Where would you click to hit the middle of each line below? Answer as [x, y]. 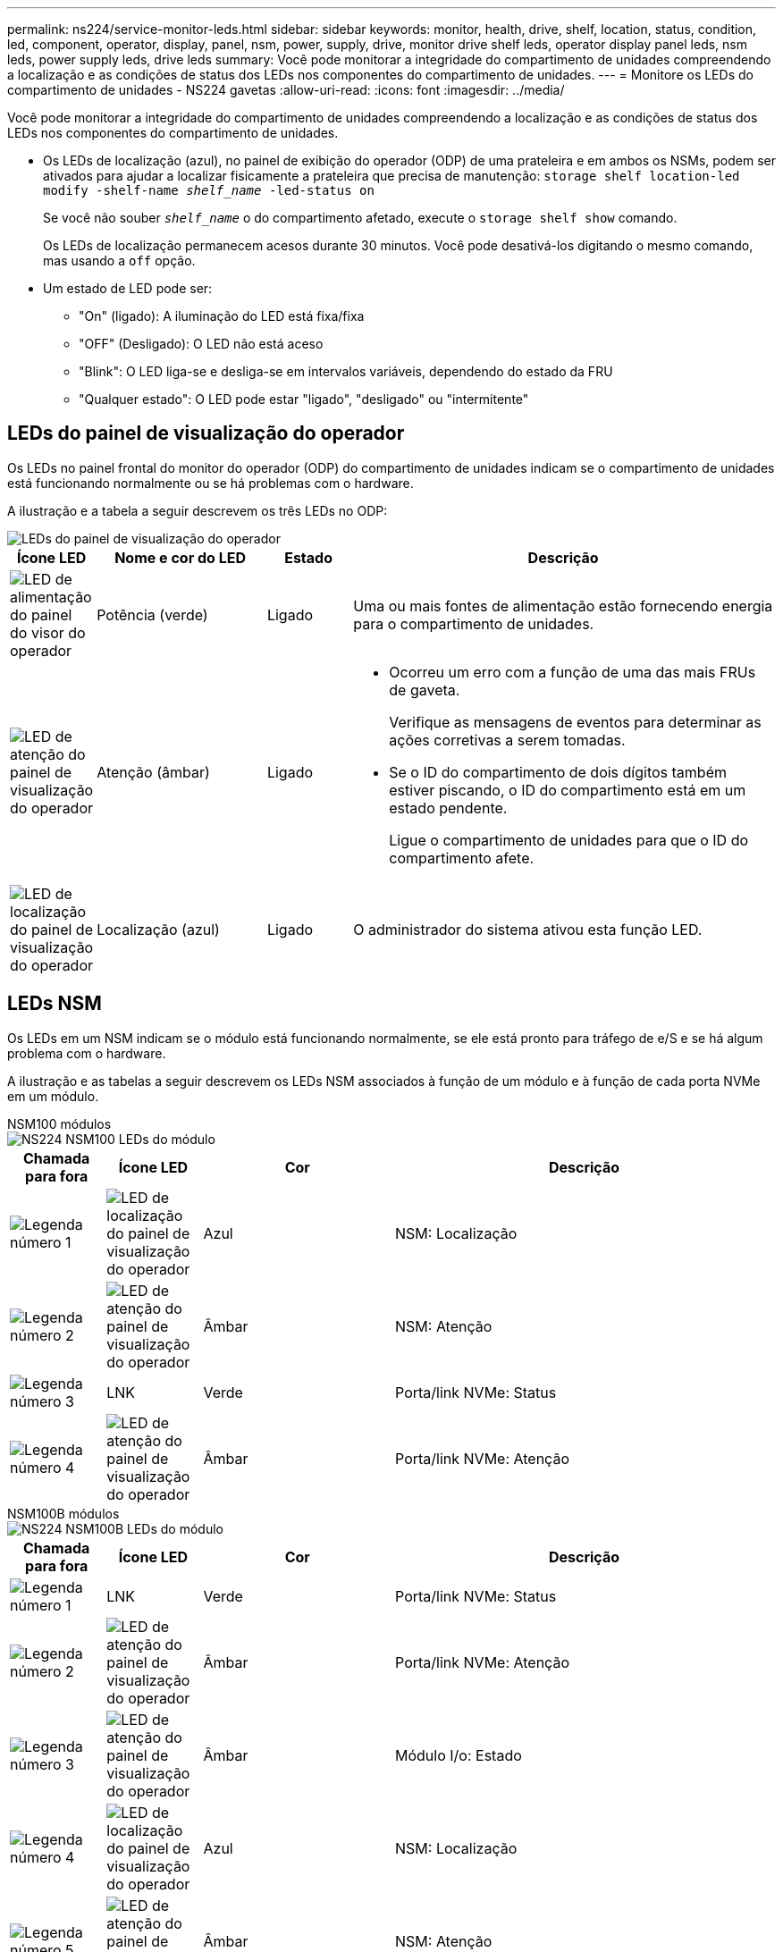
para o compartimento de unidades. [474, 623]
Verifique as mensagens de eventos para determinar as [575, 722]
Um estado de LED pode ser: [128, 288]
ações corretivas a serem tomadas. [507, 740]
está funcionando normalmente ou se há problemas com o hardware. [210, 483]
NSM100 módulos [59, 1123]
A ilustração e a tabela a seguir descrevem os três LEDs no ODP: [198, 510]
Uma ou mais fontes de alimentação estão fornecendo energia [563, 606]
